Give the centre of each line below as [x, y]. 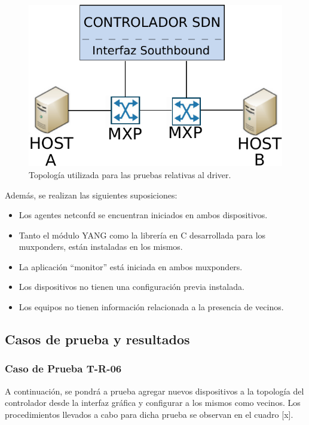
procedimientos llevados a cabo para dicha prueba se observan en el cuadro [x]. [149, 414]
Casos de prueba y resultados [97, 339]
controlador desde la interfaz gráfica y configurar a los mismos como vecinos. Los [153, 403]
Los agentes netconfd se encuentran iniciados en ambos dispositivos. [143, 215]
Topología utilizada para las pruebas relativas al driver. [130, 174]
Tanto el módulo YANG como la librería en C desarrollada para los [142, 235]
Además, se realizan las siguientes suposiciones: [91, 195]
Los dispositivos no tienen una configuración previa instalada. [131, 287]
